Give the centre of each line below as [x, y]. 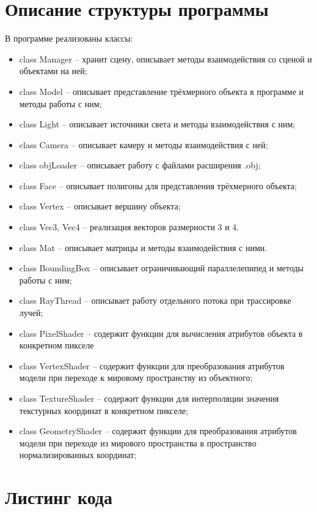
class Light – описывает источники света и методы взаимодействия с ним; [157, 124]
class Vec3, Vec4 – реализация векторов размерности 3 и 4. [129, 227]
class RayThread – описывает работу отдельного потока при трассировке [155, 300]
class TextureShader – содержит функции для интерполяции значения [149, 398]
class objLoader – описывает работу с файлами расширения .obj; [140, 165]
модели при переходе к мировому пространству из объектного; [136, 378]
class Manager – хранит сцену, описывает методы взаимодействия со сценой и [166, 58]
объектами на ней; [53, 71]
